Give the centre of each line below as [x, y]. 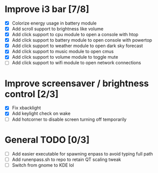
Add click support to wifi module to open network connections [76, 63]
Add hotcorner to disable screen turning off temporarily [69, 119]
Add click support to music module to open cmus [63, 52]
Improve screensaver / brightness [77, 83]
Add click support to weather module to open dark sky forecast [77, 46]
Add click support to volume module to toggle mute [65, 57]
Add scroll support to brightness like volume [58, 29]
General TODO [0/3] [47, 140]
